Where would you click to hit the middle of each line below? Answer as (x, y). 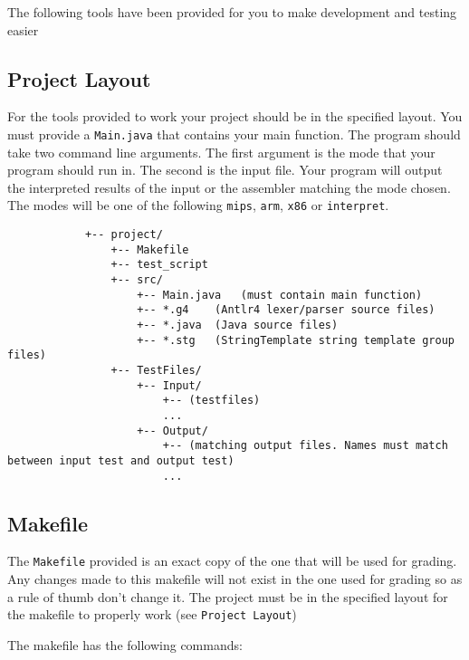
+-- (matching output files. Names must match (305, 446)
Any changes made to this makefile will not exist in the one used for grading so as (235, 579)
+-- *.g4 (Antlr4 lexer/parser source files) (286, 310)
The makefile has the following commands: (125, 644)
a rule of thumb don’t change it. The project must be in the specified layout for (228, 596)
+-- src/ (137, 280)
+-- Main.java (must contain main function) (280, 295)
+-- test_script (159, 265)
